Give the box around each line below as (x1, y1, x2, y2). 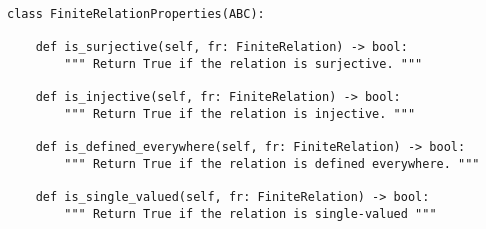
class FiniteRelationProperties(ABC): (7, 7, 265, 21)
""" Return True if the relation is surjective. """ (64, 56, 423, 71)
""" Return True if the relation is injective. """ (64, 106, 416, 121)
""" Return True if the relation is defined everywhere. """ (64, 156, 480, 171)
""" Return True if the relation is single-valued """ (64, 206, 437, 221)
